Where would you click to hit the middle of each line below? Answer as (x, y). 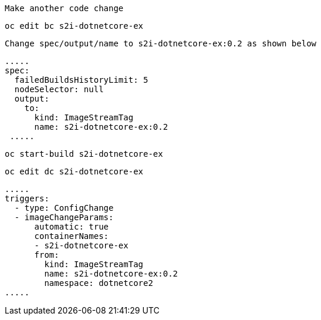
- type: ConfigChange (64, 208)
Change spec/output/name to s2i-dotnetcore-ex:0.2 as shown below (161, 43)
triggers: (27, 198)
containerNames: (72, 236)
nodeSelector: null (59, 89)
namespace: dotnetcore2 (99, 283)
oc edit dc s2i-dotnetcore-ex (74, 171)
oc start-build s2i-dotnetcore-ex (84, 154)
